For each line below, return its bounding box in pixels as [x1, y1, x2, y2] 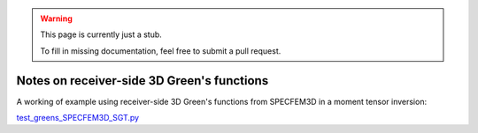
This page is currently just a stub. [40, 29, 163, 40]
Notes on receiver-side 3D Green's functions [16, 73, 269, 88]
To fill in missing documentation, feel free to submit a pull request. [40, 45, 281, 56]
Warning [40, 13, 73, 24]
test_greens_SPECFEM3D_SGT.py [16, 113, 140, 123]
